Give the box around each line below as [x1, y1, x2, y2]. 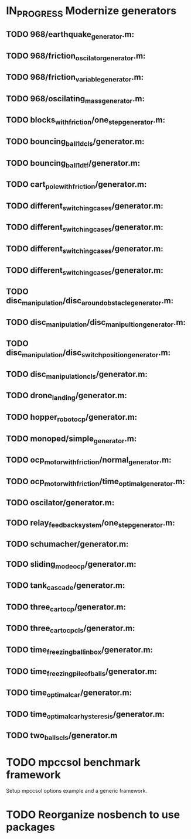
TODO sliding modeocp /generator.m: [6, 559, 137, 570]
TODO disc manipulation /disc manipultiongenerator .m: [6, 317, 186, 328]
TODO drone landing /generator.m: [6, 391, 127, 402]
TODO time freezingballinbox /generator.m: [6, 645, 154, 656]
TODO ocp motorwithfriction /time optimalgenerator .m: [6, 476, 186, 488]
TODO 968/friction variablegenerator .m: [6, 72, 144, 84]
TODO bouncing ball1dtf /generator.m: [6, 158, 141, 169]
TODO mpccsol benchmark [6, 755, 141, 769]
